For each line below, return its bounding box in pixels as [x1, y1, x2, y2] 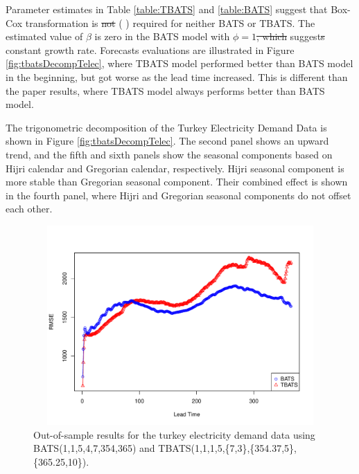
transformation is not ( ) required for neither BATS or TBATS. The [25, 15, 315, 30]
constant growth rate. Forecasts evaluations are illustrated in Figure [6, 42, 295, 57]
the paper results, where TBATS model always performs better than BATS [6, 83, 325, 98]
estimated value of [6, 29, 83, 44]
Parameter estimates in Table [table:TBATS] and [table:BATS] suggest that [6, 2, 328, 16]
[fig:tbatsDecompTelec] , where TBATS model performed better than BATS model [6, 56, 353, 71]
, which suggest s [256, 29, 325, 44]
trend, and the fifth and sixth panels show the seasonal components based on [6, 147, 333, 161]
